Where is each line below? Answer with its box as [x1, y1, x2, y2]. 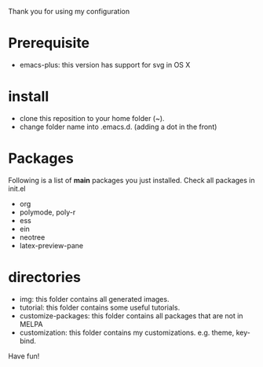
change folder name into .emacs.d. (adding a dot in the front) [19, 122, 217, 131]
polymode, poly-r [19, 207, 76, 217]
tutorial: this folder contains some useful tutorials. [19, 303, 181, 312]
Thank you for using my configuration [8, 7, 130, 16]
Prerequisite [8, 35, 90, 52]
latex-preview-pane [19, 240, 84, 250]
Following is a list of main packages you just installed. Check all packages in [8, 175, 255, 185]
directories [8, 269, 81, 286]
